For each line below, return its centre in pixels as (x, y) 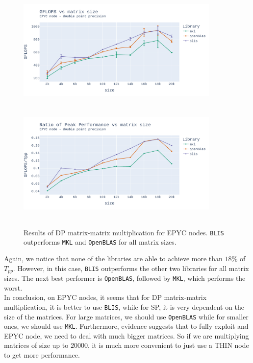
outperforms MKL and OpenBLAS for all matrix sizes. (100, 242)
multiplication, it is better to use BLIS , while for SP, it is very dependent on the (124, 306)
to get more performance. (42, 355)
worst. (13, 287)
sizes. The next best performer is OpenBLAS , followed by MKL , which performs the (125, 278)
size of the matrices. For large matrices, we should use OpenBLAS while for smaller (126, 316)
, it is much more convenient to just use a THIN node (168, 345)
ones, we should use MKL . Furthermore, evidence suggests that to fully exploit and (126, 326)
